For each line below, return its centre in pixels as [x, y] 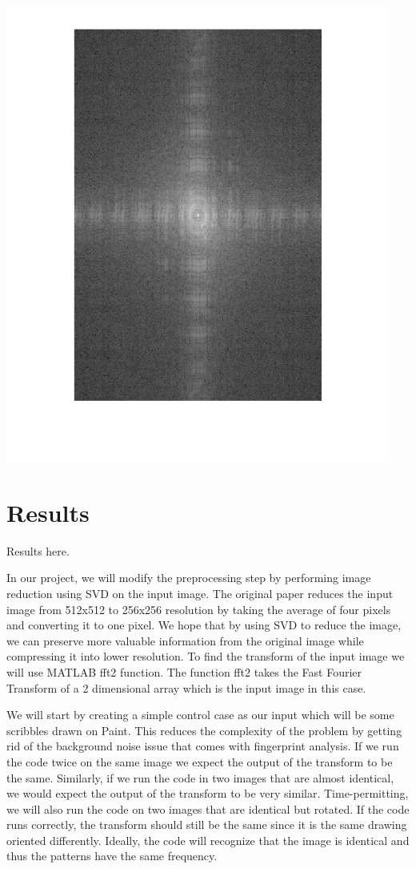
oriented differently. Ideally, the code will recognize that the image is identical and [208, 840]
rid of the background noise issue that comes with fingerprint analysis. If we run [203, 746]
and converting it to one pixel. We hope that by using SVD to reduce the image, [204, 625]
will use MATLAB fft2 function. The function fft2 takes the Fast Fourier [184, 671]
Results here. [38, 550]
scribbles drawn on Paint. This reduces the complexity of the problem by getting [204, 730]
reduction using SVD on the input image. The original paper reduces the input [200, 593]
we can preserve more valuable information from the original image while [185, 640]
